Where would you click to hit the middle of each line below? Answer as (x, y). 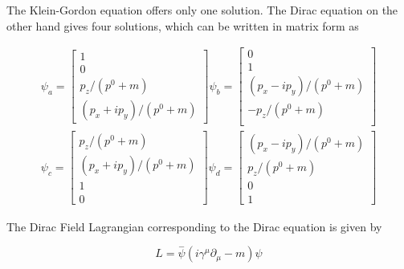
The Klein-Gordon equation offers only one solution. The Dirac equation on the (202, 10)
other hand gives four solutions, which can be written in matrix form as (183, 25)
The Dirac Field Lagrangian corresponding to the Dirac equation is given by (194, 226)
